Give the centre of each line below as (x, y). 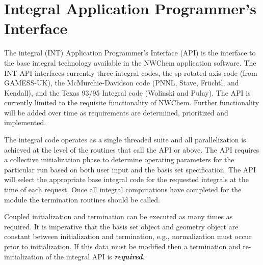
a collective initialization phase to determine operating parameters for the (119, 159)
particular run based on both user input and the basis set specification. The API (130, 169)
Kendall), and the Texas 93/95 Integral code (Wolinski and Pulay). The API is (127, 92)
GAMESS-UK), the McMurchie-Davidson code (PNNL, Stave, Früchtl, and (122, 83)
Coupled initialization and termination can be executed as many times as (119, 216)
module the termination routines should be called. (82, 199)
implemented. (25, 122)
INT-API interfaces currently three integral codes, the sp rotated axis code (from (131, 72)
